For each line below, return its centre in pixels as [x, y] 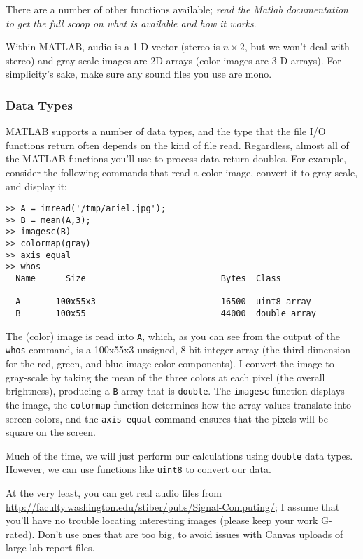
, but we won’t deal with [297, 47]
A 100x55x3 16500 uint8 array [163, 302]
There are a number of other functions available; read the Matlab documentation [177, 9]
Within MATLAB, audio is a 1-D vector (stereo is [113, 47]
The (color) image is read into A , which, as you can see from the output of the [173, 335]
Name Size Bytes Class [148, 279]
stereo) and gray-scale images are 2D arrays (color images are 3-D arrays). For [173, 60]
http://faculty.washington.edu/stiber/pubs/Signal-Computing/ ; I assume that [173, 506]
